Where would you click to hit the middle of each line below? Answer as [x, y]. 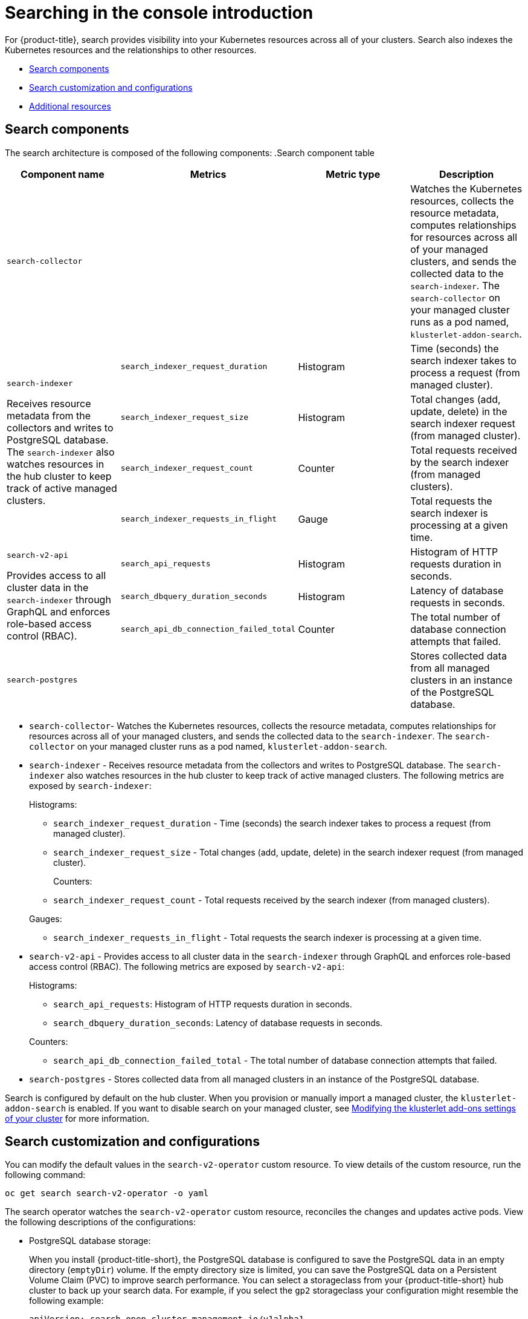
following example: [66, 1301]
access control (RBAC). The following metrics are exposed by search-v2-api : [187, 966]
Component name [63, 174]
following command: [45, 1175]
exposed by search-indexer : [90, 785]
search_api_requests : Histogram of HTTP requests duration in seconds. [203, 1004]
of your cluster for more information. [77, 1118]
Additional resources [70, 106]
